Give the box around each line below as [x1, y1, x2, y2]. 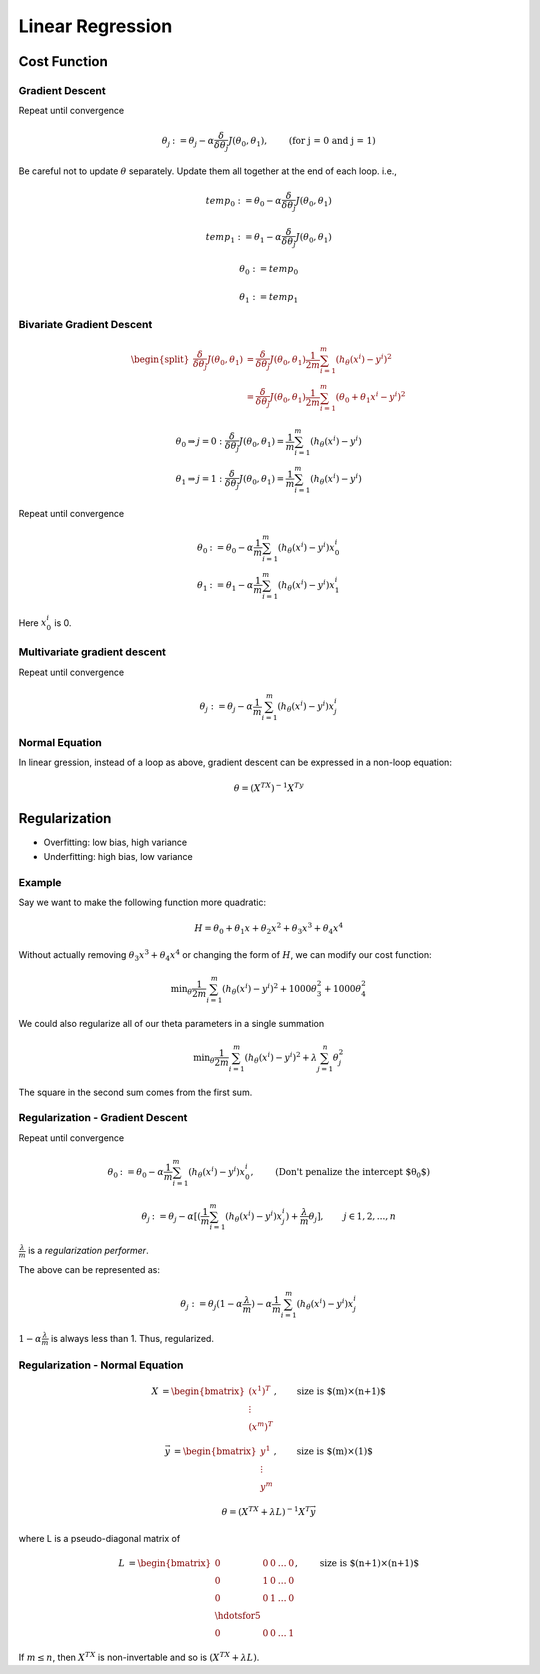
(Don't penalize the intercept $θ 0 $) [275, 1166, 430, 1180]
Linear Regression [18, 15, 173, 37]
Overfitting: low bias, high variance [43, 836, 188, 849]
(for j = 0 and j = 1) [288, 135, 377, 146]
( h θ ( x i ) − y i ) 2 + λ [244, 1050, 318, 1065]
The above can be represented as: [18, 1263, 160, 1275]
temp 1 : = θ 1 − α [205, 231, 282, 245]
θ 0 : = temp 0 [239, 263, 299, 277]
